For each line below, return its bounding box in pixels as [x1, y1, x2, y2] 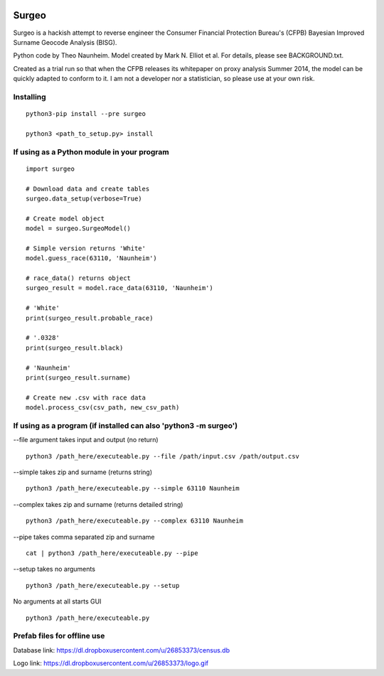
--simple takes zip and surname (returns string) [13, 468, 153, 476]
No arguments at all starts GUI [13, 597, 102, 606]
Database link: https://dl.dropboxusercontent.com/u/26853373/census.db [13, 645, 230, 654]
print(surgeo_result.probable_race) [26, 313, 154, 322]
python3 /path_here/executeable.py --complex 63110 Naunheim [26, 517, 243, 525]
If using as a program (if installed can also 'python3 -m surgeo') [13, 420, 238, 430]
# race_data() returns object [26, 274, 132, 282]
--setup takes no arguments [13, 565, 96, 574]
